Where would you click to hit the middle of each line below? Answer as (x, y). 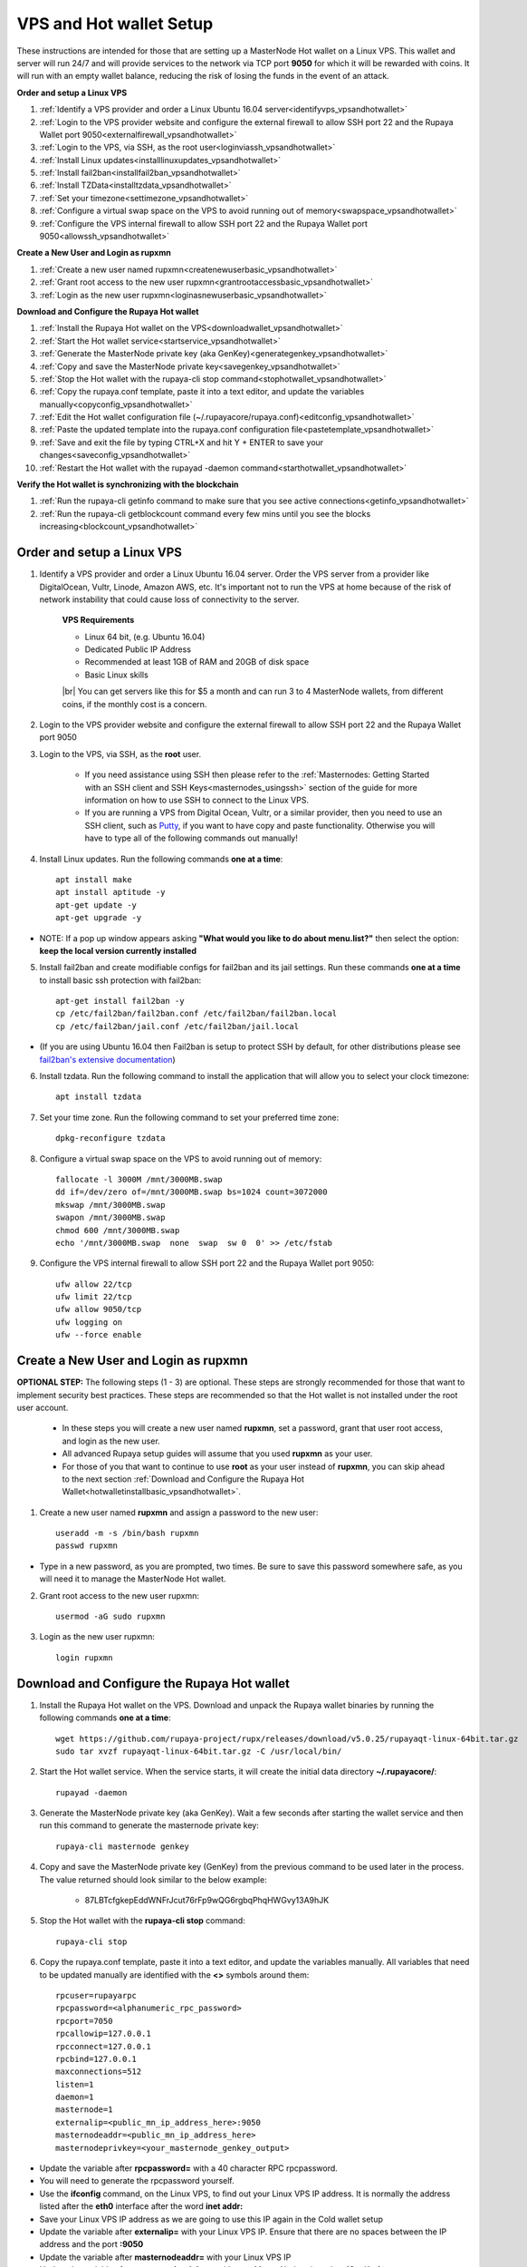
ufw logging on (89, 1322)
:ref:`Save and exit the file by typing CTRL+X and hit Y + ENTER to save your (182, 442)
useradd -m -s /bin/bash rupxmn (127, 1533)
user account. (43, 1407)
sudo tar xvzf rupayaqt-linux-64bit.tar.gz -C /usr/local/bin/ (199, 1751)
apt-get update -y (96, 905)
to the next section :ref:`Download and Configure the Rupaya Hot (183, 1479)
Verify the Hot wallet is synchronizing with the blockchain (128, 484)
